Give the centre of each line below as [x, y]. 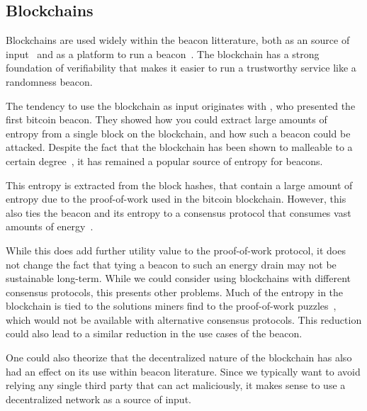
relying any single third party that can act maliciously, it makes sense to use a [176, 385]
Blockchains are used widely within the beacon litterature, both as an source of [178, 40]
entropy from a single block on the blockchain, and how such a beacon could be [178, 133]
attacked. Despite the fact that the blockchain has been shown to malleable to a [179, 147]
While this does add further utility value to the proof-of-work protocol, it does [176, 250]
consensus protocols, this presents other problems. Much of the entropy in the [175, 292]
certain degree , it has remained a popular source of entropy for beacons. [164, 161]
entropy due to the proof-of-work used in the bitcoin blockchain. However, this [176, 199]
